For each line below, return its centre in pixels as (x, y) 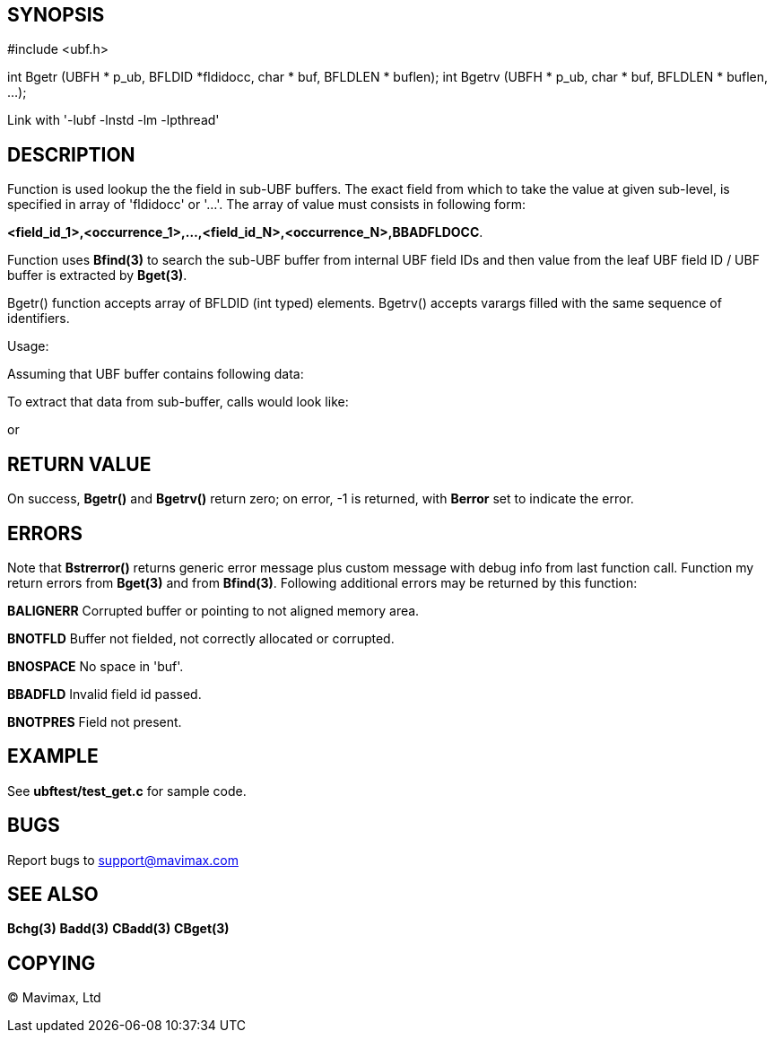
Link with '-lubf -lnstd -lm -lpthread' (113, 120)
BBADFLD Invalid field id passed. (104, 694)
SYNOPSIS (56, 15)
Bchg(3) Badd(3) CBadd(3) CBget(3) (118, 929)
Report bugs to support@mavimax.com (123, 860)
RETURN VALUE (79, 464)
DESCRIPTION (71, 154)
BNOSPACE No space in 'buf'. (96, 666)
